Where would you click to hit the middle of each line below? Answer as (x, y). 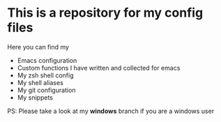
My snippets (35, 97)
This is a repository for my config (105, 13)
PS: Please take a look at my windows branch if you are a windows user (111, 111)
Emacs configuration (47, 60)
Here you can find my (38, 47)
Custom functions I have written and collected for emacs (99, 68)
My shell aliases (40, 82)
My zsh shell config (46, 75)
